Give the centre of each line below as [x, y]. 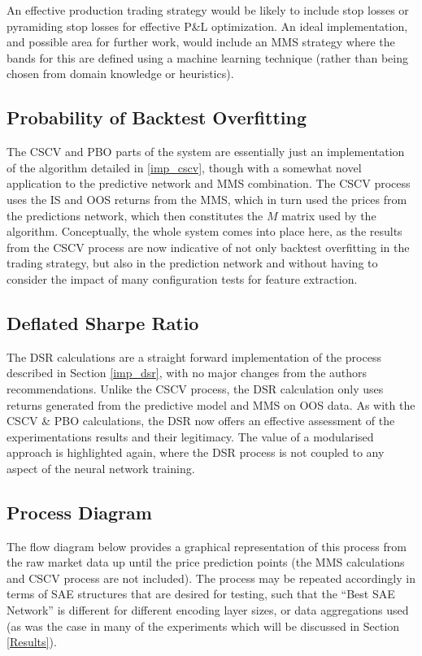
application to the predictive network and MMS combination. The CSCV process [209, 183]
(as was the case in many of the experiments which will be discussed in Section [203, 626]
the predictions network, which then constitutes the [135, 215]
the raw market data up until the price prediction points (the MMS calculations [206, 562]
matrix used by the [329, 215]
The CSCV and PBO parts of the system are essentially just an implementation [206, 152]
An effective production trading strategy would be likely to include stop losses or [208, 10]
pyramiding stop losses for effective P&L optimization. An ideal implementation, [207, 26]
